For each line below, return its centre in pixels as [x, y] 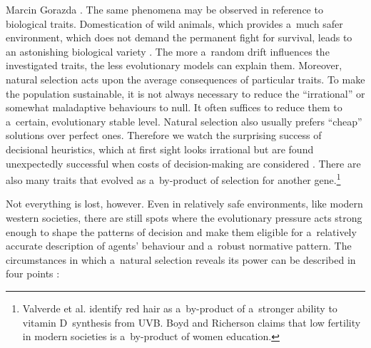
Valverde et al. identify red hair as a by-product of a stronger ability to [180, 308]
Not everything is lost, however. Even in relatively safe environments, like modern [184, 204]
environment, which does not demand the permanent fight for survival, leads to [179, 37]
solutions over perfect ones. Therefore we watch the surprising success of [164, 135]
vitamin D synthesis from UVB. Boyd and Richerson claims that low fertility [192, 322]
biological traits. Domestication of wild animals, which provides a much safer [174, 23]
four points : [33, 273]
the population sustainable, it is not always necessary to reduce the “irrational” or [185, 93]
